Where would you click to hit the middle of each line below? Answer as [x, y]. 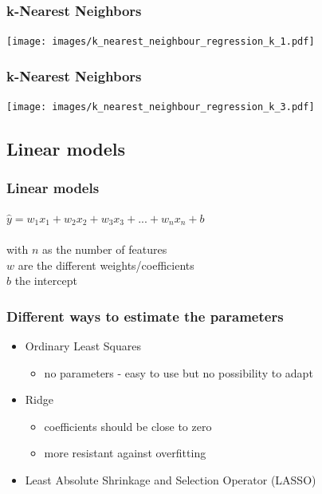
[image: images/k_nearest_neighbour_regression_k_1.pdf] [161, 42]
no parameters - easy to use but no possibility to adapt [179, 372]
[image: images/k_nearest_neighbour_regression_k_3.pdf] [161, 107]
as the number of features [104, 249]
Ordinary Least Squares [83, 345]
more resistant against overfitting [125, 453]
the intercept [46, 281]
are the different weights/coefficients [106, 265]
